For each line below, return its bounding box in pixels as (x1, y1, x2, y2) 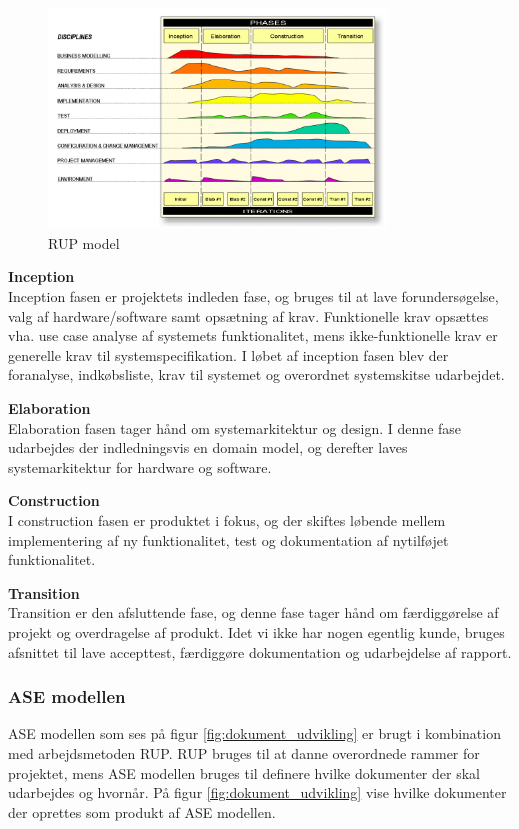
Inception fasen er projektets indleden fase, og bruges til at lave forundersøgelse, (8, 286, 499, 307)
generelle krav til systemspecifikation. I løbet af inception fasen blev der (8, 344, 449, 365)
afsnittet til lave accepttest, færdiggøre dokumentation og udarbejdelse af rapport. (8, 641, 512, 662)
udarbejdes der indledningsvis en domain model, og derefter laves (8, 437, 408, 458)
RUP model (48, 232, 120, 253)
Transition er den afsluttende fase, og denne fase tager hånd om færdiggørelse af (8, 602, 499, 623)
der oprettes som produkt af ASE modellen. (8, 801, 276, 822)
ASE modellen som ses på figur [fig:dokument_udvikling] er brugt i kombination (8, 723, 501, 744)
